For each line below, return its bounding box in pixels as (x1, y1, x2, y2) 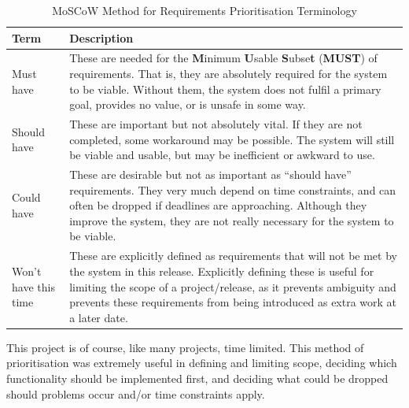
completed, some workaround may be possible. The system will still (69, 131, 395, 147)
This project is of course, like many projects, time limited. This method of (6, 339, 364, 355)
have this (12, 278, 55, 295)
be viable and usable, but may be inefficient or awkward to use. (69, 147, 375, 163)
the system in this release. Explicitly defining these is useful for (69, 262, 374, 279)
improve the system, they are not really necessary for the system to (69, 212, 394, 228)
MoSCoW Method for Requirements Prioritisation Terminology (52, 2, 357, 18)
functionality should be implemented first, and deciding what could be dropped (6, 369, 389, 386)
